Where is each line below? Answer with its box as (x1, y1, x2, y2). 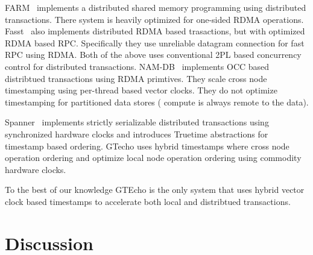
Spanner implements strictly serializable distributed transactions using (5, 116, 269, 128)
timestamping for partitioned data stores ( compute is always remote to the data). (5, 95, 309, 108)
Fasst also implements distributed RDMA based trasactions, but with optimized (5, 25, 305, 37)
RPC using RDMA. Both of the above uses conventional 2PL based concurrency (5, 48, 302, 61)
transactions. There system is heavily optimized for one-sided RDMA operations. (5, 13, 304, 25)
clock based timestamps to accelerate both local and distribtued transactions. (5, 195, 291, 207)
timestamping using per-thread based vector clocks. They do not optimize (5, 84, 277, 96)
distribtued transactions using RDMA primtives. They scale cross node (5, 72, 267, 84)
